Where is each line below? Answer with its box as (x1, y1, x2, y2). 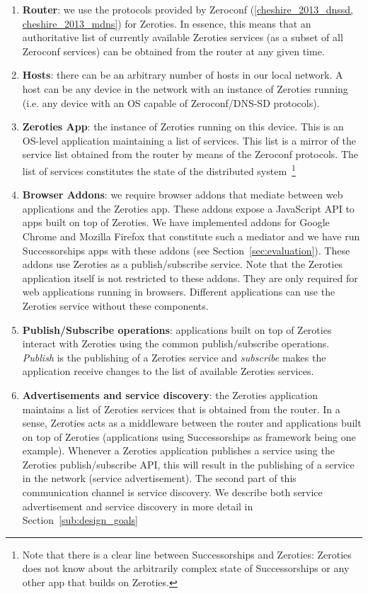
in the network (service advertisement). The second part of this (22, 471, 297, 486)
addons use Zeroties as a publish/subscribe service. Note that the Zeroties (22, 257, 343, 271)
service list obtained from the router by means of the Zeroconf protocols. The (22, 147, 358, 162)
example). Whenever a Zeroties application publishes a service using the (22, 443, 335, 458)
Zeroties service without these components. (22, 298, 209, 313)
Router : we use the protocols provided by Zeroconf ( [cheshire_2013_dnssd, (22, 2, 353, 16)
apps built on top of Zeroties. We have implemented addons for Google (22, 215, 330, 230)
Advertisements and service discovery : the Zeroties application (22, 387, 318, 402)
